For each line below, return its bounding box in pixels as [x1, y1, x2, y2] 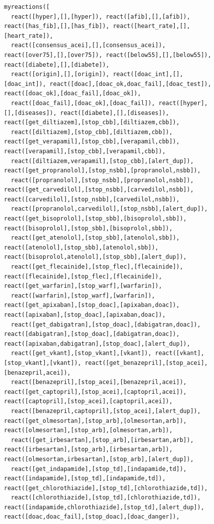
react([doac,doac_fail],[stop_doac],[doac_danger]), [4, 513, 180, 521]
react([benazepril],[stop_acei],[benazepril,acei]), [11, 379, 187, 386]
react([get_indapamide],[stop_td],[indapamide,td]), [11, 465, 187, 472]
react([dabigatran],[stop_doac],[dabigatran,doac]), [4, 331, 180, 338]
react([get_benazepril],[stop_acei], [84, 359, 208, 366]
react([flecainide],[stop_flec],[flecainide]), [4, 273, 162, 280]
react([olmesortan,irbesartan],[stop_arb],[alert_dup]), [4, 455, 194, 463]
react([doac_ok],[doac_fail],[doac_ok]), [4, 90, 141, 97]
